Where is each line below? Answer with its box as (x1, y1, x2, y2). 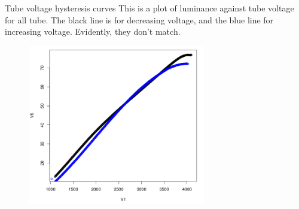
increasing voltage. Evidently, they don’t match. (5, 25, 181, 38)
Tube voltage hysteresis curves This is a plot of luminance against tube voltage (5, 2, 294, 14)
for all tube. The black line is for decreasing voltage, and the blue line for (5, 13, 274, 26)
